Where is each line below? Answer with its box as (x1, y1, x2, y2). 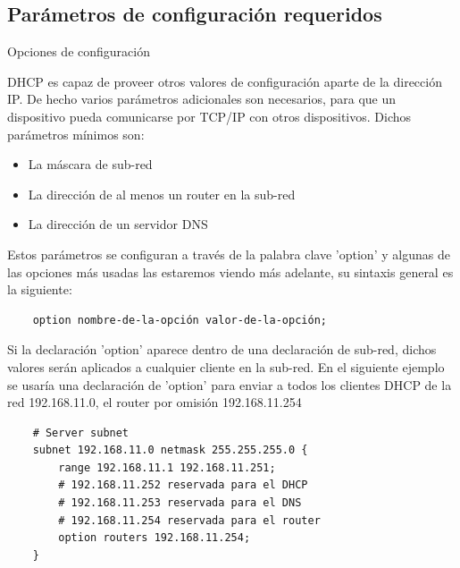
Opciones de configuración (7, 42, 150, 61)
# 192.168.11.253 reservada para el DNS (58, 496, 302, 510)
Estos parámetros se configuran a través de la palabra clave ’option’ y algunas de (7, 244, 450, 263)
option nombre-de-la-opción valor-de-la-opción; (32, 313, 327, 326)
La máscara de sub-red (28, 155, 153, 174)
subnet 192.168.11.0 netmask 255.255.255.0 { (32, 444, 308, 457)
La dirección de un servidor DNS (28, 215, 208, 233)
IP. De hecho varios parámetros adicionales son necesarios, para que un (7, 89, 397, 108)
